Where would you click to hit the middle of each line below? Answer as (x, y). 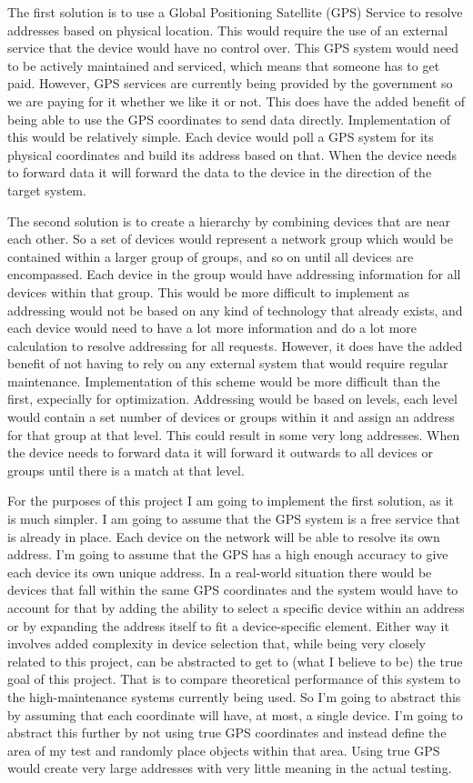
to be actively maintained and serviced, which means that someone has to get (224, 65)
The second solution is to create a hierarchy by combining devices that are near (229, 221)
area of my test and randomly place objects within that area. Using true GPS (224, 750)
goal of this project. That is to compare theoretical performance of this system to (234, 679)
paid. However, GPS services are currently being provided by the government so (230, 83)
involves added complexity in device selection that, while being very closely (216, 643)
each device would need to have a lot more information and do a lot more (212, 328)
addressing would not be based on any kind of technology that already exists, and (235, 310)
